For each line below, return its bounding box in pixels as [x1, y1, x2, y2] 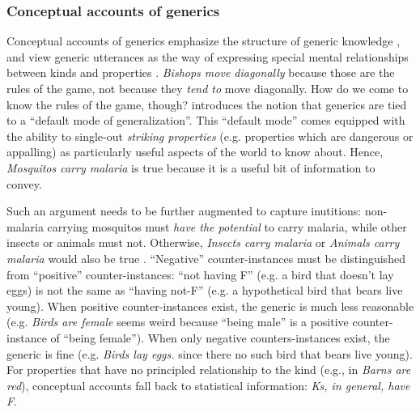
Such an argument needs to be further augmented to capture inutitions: [6, 202, 362, 219]
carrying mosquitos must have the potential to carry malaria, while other [47, 218, 407, 235]
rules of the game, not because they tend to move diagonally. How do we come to [6, 80, 409, 96]
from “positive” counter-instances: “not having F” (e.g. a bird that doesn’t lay [6, 265, 394, 282]
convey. [6, 175, 42, 192]
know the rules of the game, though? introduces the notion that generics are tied [6, 96, 407, 113]
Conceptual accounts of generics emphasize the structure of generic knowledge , [6, 32, 401, 49]
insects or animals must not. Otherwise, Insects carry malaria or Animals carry [6, 234, 400, 251]
